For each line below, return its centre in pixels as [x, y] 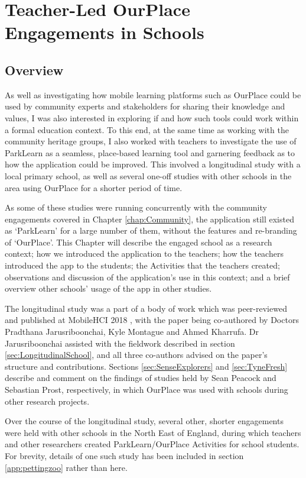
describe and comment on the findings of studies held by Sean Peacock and [141, 378]
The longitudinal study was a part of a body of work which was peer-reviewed [146, 308]
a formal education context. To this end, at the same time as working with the [147, 129]
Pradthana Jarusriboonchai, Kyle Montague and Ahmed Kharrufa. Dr [132, 332]
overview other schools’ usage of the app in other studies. [108, 288]
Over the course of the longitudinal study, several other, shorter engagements [144, 421]
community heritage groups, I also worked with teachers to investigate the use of [151, 141]
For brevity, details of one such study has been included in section [124, 455]
